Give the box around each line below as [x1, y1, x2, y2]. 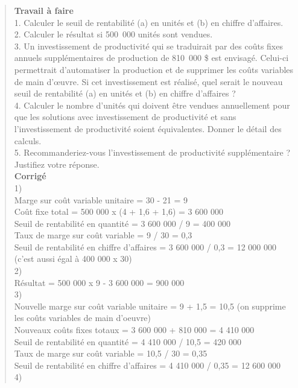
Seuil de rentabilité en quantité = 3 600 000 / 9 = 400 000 [14, 217, 230, 229]
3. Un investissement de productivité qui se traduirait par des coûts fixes [14, 39, 283, 52]
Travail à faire [14, 4, 74, 16]
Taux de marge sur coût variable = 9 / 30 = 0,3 [14, 229, 192, 241]
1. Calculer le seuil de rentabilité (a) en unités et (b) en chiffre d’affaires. [14, 16, 284, 28]
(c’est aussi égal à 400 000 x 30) [14, 252, 132, 265]
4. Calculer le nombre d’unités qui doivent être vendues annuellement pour [14, 98, 290, 111]
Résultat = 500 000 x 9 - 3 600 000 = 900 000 [14, 276, 185, 288]
